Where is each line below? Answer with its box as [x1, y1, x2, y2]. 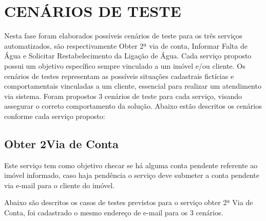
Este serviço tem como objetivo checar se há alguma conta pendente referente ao [4, 159, 258, 170]
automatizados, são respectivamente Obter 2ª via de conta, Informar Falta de [4, 40, 248, 51]
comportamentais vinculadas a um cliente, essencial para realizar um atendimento [4, 81, 261, 91]
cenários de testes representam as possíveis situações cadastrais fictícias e [4, 70, 234, 81]
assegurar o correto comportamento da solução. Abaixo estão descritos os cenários [4, 101, 262, 111]
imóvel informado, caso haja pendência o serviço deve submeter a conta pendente [4, 170, 259, 180]
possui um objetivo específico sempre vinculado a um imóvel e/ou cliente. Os [4, 60, 245, 71]
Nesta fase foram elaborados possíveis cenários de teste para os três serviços [4, 30, 242, 41]
